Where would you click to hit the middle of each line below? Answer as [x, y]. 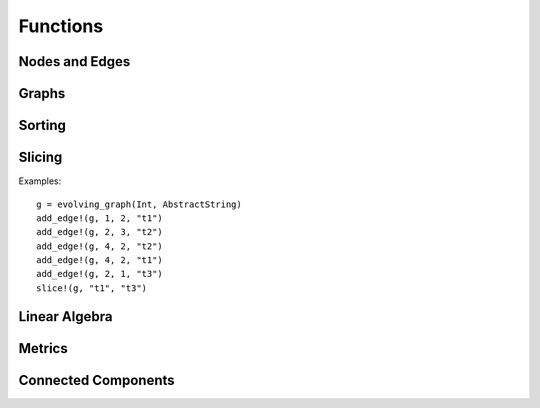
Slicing [40, 157]
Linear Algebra [65, 316]
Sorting [42, 125]
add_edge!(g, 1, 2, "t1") [100, 218]
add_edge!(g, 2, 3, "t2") [100, 232]
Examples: [40, 181]
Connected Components [96, 380]
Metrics [43, 348]
